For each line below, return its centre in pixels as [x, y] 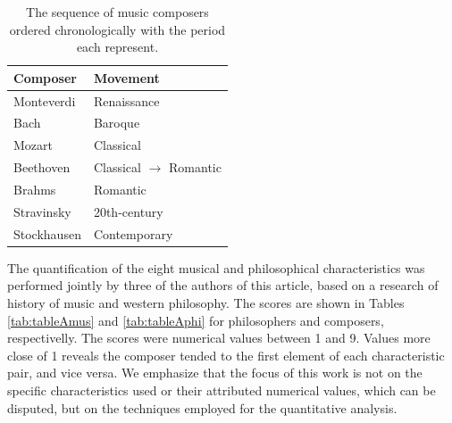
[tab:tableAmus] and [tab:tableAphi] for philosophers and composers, [196, 320]
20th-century [128, 211]
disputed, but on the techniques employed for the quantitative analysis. [202, 407]
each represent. [117, 47]
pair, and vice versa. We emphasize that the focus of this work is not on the [215, 373]
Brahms [35, 189]
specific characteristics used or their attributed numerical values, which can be [222, 390]
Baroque [117, 123]
